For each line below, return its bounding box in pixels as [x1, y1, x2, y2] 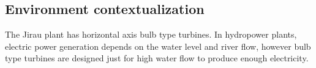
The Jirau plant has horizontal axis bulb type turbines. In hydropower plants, [5, 28, 297, 41]
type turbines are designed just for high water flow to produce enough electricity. [5, 52, 309, 64]
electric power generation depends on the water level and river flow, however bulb [5, 39, 311, 52]
